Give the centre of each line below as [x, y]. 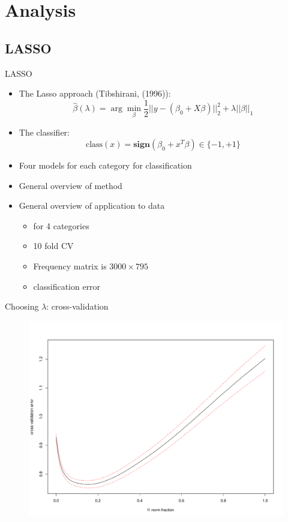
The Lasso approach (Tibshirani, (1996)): [95, 93]
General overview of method [70, 185]
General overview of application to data [92, 205]
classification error [67, 286]
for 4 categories [61, 225]
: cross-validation [77, 306]
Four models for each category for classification [105, 165]
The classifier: [44, 132]
